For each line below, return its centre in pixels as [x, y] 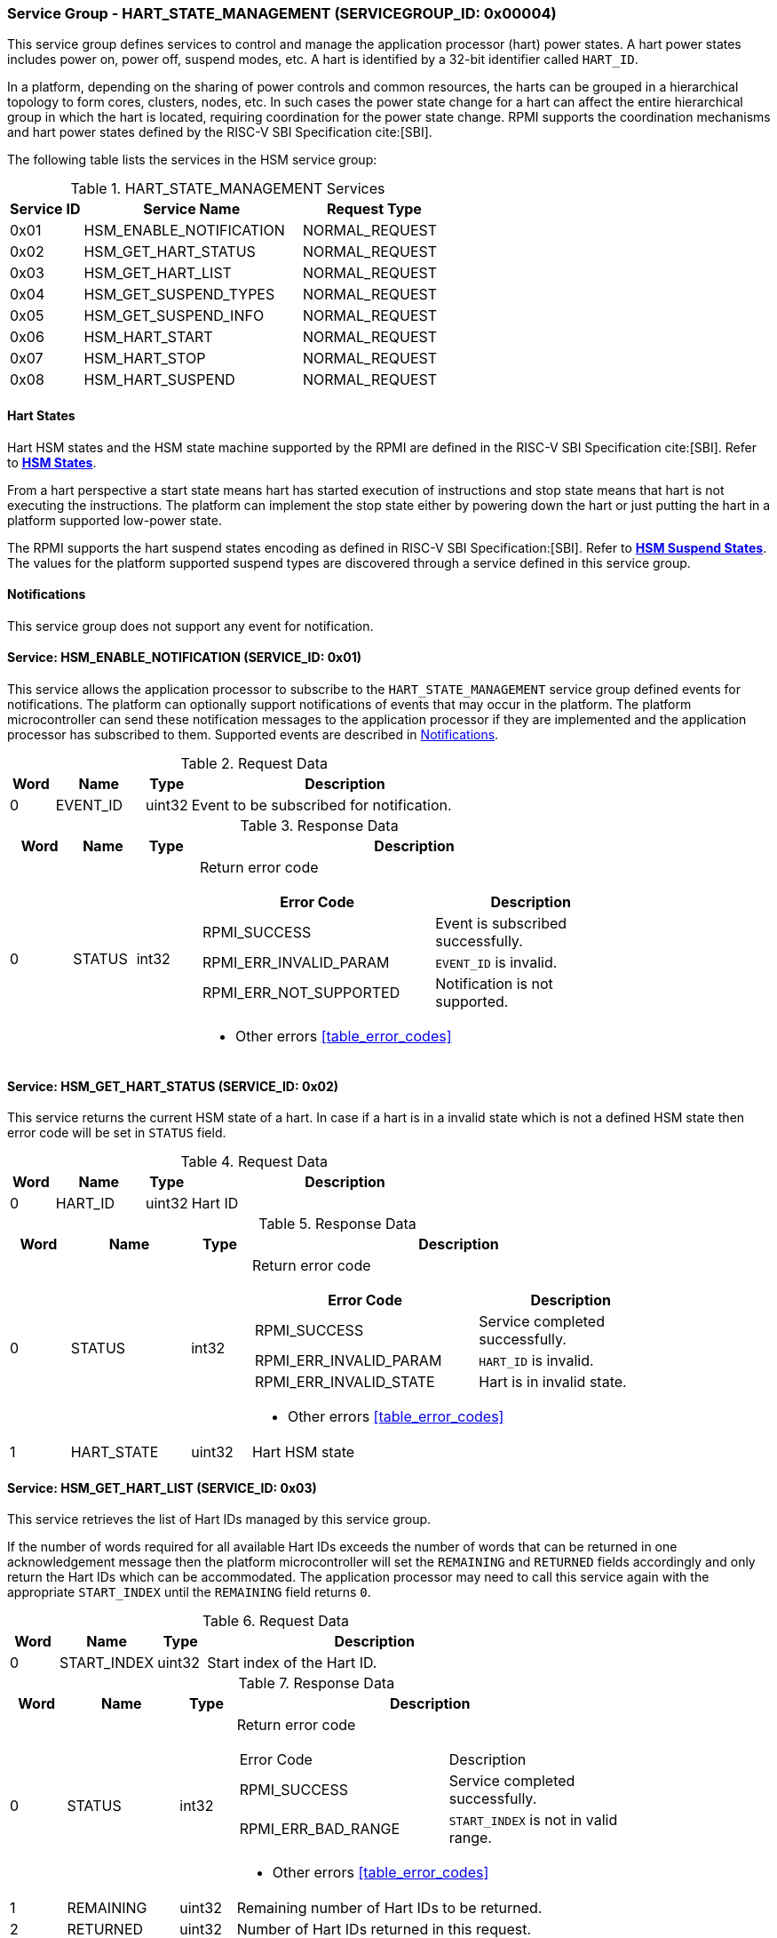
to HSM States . [52, 462]
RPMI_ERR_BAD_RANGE [320, 1829]
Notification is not [494, 984]
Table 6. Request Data [276, 1621]
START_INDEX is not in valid [533, 1820]
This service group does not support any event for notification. [190, 626]
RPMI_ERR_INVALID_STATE [345, 1382]
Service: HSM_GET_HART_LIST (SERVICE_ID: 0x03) [162, 1487]
